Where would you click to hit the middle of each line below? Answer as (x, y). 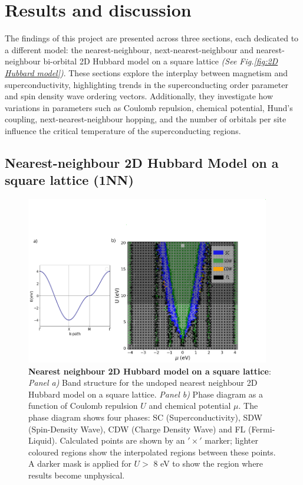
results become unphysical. (77, 475)
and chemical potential (190, 406)
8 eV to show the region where (208, 463)
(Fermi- (261, 429)
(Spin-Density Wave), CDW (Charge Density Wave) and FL (137, 429)
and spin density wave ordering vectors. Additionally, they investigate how (139, 96)
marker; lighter (231, 440)
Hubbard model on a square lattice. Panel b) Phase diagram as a (146, 394)
